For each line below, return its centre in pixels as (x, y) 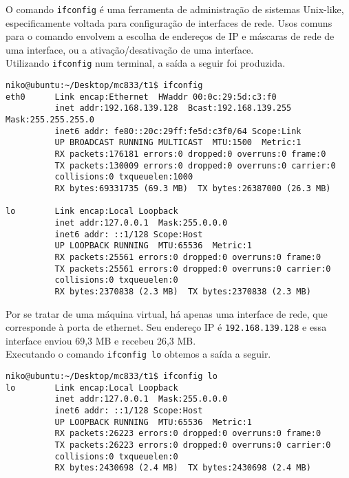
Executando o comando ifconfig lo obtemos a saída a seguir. (138, 354)
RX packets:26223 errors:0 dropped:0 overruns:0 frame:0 (188, 434)
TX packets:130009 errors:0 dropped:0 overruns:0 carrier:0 (195, 165)
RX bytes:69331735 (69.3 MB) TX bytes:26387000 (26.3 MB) (193, 188)
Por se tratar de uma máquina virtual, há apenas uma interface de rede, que (167, 313)
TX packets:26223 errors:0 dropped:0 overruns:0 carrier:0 (193, 445)
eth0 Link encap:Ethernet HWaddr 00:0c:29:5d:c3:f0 (141, 97)
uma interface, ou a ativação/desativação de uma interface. (130, 49)
